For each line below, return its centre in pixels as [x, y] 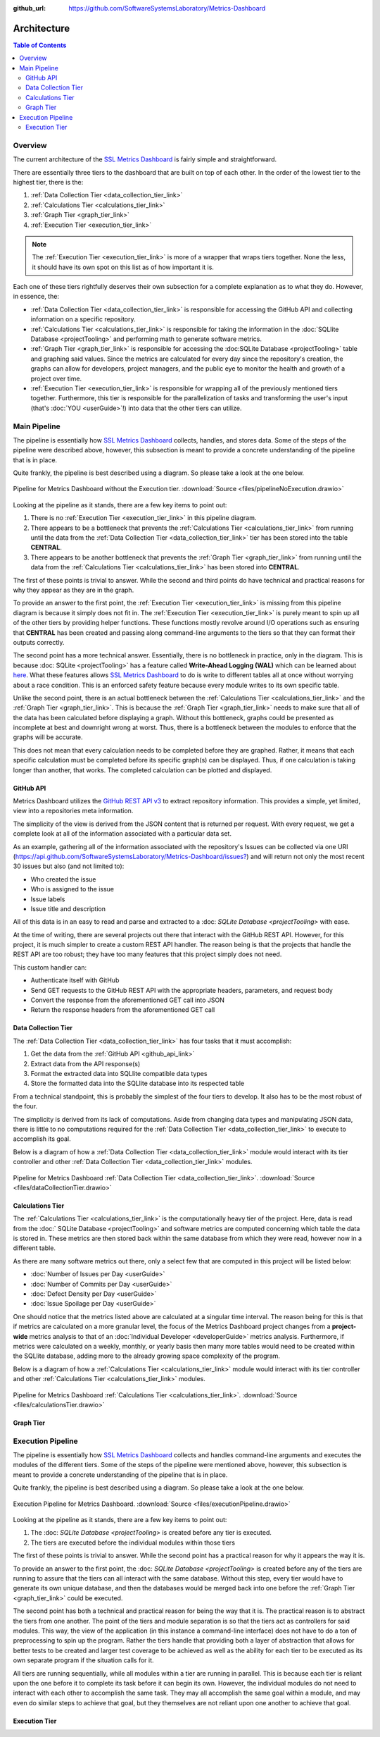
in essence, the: [36, 297]
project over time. [56, 378]
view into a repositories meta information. [73, 811]
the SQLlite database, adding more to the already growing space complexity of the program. [147, 1356]
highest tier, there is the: [48, 182]
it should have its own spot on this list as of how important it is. [123, 267]
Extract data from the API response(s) [85, 1063]
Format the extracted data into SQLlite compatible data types [119, 1074]
